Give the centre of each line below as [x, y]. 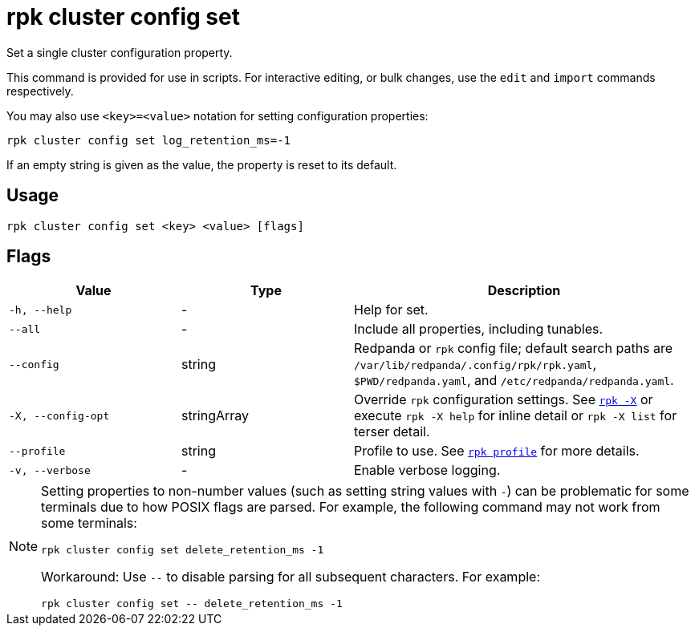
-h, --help [41, 310]
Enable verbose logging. [427, 470]
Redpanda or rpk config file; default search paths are [514, 348]
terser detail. [392, 432]
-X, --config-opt [59, 415]
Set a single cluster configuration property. [120, 52]
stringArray [215, 416]
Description [524, 291]
